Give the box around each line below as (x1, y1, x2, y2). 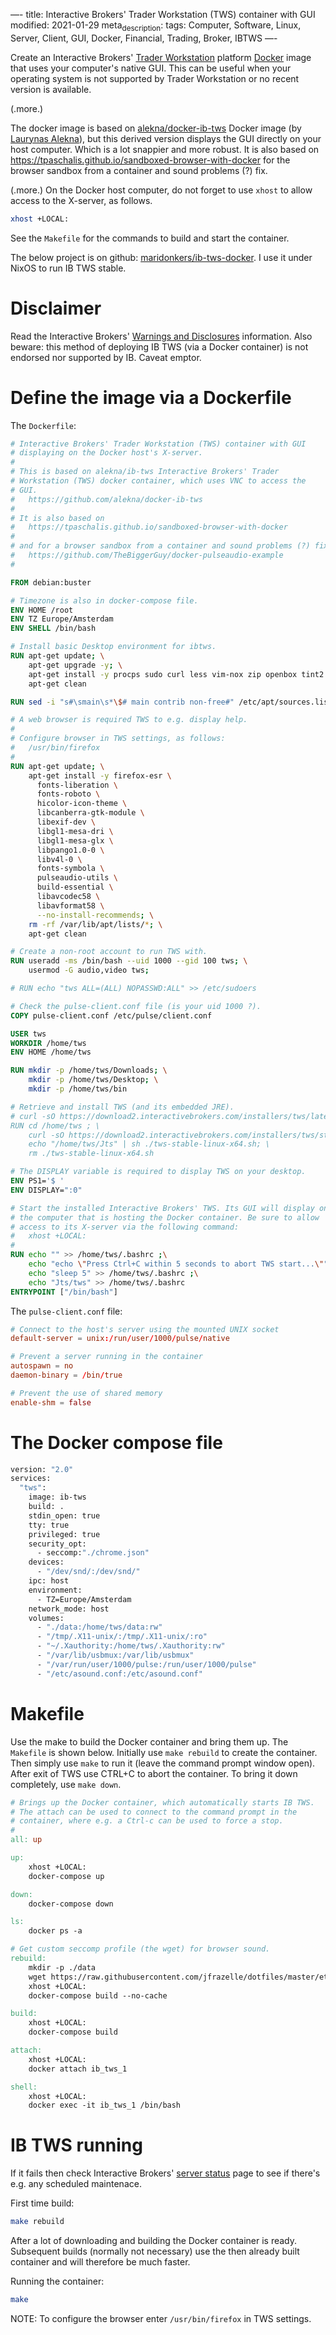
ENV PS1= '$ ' (10, 1176, 65, 1186)
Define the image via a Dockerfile (10, 386, 292, 409)
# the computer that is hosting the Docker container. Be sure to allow (10, 1212, 320, 1223)
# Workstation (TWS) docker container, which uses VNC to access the (10, 476, 307, 486)
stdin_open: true (28, 1510, 101, 1521)
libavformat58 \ (36, 900, 105, 911)
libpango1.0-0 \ (36, 845, 105, 855)
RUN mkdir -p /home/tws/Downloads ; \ (10, 1065, 168, 1076)
